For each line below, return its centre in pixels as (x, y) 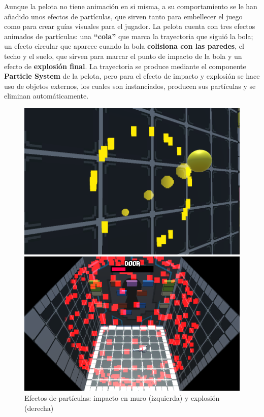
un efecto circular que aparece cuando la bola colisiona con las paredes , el (124, 46)
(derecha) (39, 408)
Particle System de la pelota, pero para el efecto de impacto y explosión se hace (132, 76)
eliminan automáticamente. (46, 96)
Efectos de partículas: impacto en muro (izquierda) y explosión (122, 398)
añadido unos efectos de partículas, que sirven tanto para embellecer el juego (123, 16)
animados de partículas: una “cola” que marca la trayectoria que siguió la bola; (129, 36)
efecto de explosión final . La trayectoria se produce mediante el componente (125, 66)
